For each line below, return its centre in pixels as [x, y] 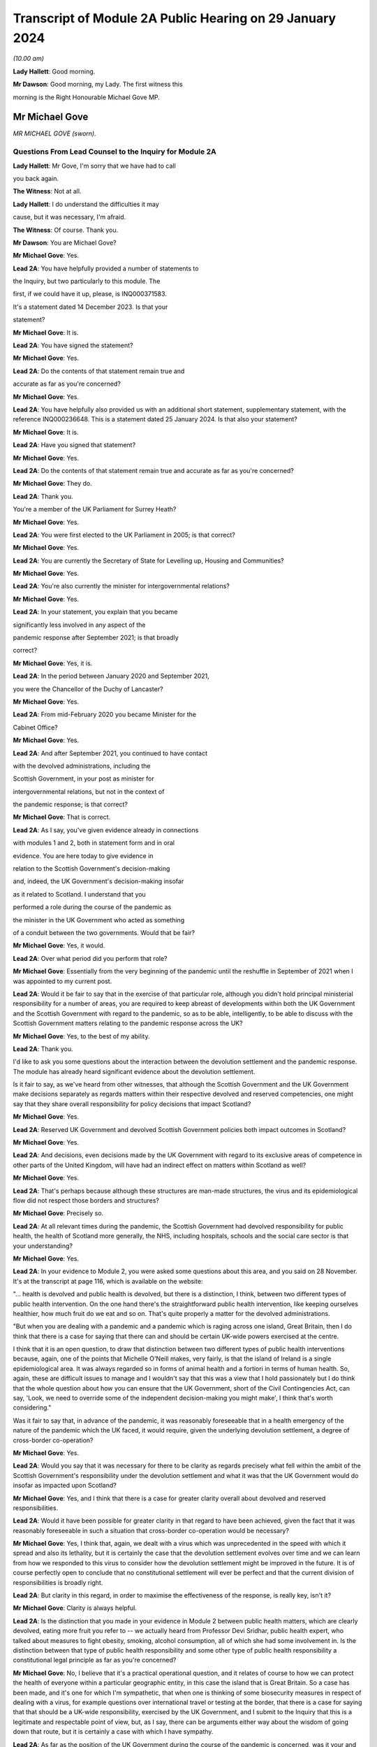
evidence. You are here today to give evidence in [83, 855]
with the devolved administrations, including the [82, 766]
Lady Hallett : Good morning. [54, 71]
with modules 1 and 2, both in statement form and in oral [94, 843]
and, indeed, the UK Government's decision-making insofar [98, 881]
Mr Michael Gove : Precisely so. [58, 1213]
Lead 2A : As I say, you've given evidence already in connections [106, 830]
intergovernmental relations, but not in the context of [89, 791]
